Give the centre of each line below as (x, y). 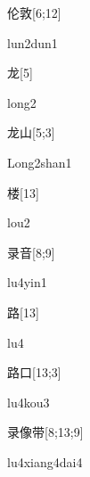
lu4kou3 (29, 402)
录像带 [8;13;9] (45, 432)
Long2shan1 (40, 162)
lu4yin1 (27, 282)
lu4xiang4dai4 (45, 461)
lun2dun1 (33, 42)
